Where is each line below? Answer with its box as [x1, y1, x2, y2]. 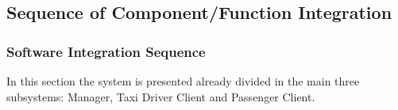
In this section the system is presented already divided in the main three [6, 73, 360, 89]
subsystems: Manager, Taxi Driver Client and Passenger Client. [6, 88, 315, 104]
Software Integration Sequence [6, 41, 206, 61]
